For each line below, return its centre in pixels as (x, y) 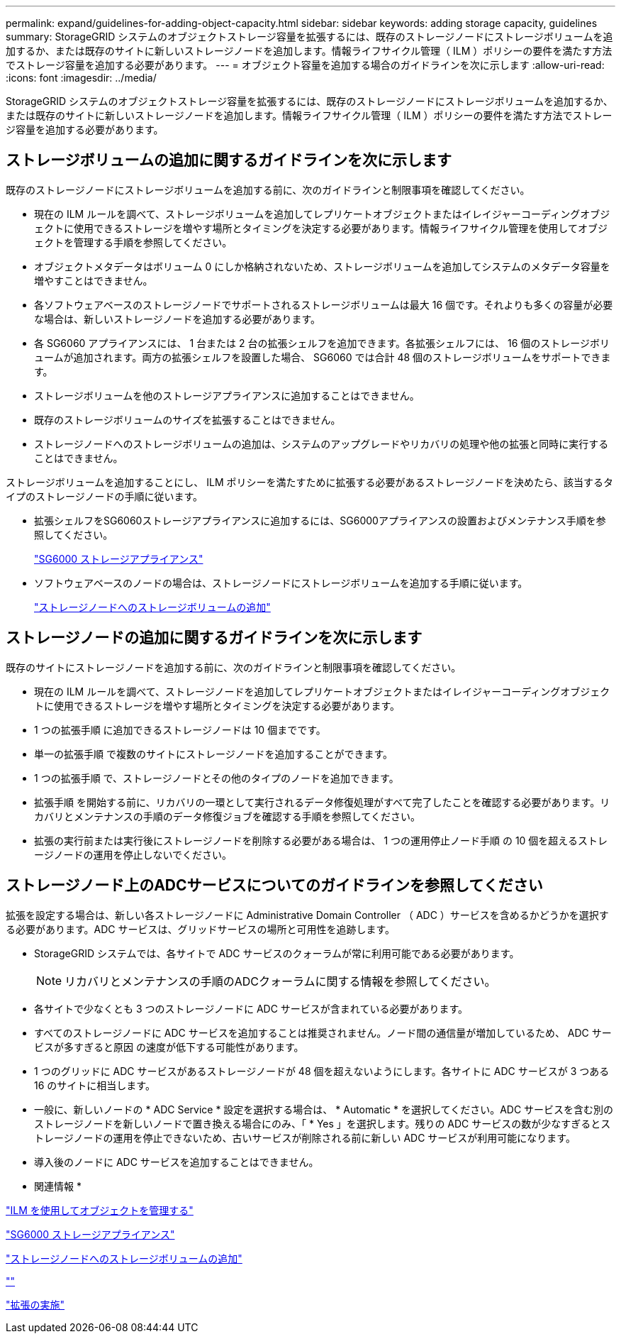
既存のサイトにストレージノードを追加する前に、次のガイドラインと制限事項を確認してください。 (234, 667)
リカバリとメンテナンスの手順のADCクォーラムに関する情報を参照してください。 (280, 981)
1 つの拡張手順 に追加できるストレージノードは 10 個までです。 (180, 729)
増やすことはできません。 (94, 280)
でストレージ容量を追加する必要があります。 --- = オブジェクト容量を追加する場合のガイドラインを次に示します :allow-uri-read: (305, 65)
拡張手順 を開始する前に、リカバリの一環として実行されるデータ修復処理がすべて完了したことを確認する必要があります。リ (322, 802)
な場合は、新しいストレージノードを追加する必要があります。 (178, 319)
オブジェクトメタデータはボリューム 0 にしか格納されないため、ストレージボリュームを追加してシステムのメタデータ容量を (322, 266)
